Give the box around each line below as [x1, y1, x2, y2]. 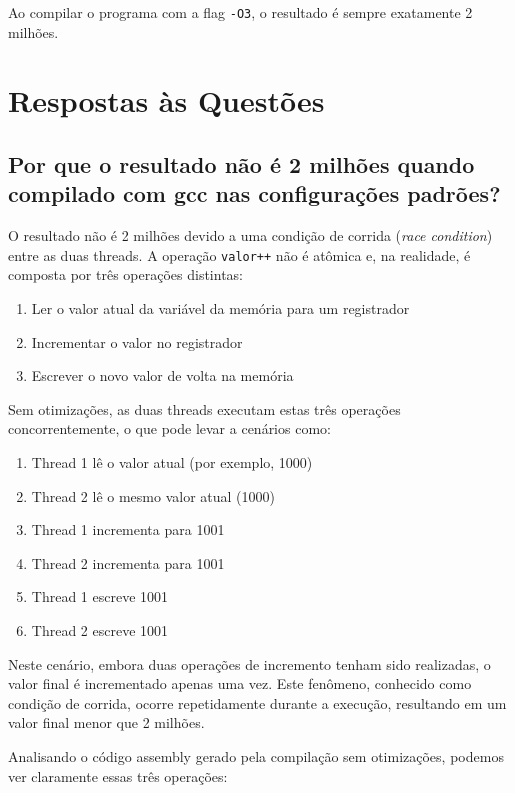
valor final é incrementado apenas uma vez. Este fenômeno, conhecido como [8, 673, 472, 694]
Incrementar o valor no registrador [31, 331, 243, 352]
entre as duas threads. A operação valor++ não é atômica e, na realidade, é [8, 244, 471, 265]
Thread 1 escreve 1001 [31, 586, 169, 607]
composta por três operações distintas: [8, 264, 243, 285]
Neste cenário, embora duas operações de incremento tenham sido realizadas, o [8, 653, 491, 674]
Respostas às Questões [8, 80, 325, 121]
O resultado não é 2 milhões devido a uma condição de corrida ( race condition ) [8, 225, 493, 246]
